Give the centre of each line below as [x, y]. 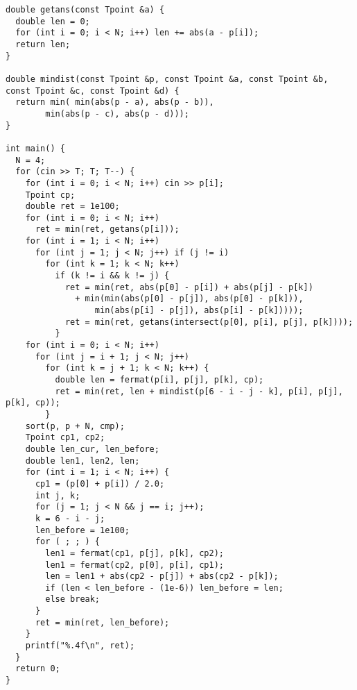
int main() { [35, 148]
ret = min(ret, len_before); [102, 622]
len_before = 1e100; [82, 530]
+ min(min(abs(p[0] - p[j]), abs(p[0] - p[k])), [189, 299]
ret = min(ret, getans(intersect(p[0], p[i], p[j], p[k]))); [209, 322]
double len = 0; [53, 21]
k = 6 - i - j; [70, 518]
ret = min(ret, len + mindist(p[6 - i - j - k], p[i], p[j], [199, 391]
